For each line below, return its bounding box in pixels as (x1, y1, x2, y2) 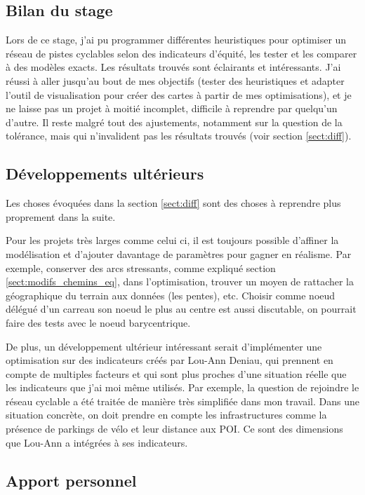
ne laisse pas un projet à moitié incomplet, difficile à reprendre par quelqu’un (6, 101, 338, 116)
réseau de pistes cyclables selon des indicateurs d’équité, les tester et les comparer (6, 46, 357, 60)
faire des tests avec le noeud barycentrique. (6, 315, 191, 330)
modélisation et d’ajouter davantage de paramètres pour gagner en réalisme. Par (6, 246, 352, 261)
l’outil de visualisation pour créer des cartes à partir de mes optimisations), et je (6, 87, 352, 102)
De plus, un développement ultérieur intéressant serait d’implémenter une (6, 339, 322, 353)
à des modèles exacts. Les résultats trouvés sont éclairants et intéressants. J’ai (6, 60, 341, 74)
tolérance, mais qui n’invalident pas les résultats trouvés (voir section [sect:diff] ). (6, 128, 352, 143)
